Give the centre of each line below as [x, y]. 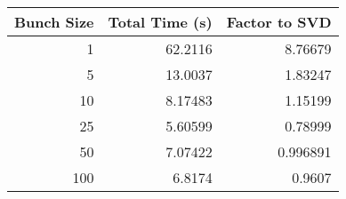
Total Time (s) [160, 22]
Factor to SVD [279, 22]
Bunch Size [54, 22]
